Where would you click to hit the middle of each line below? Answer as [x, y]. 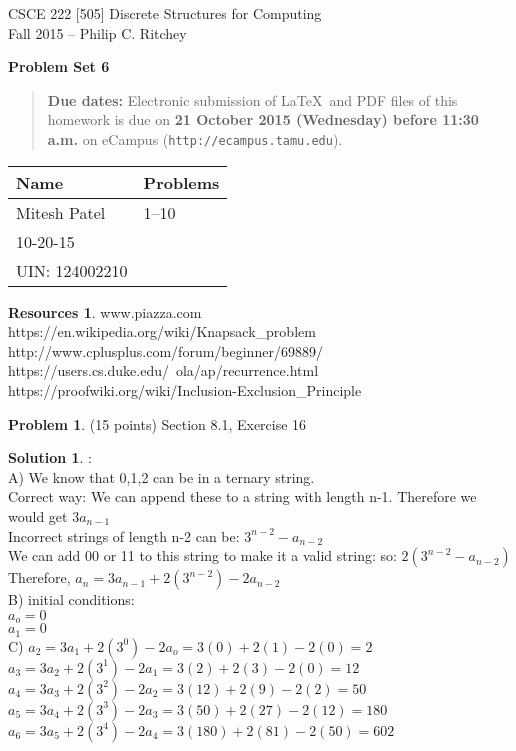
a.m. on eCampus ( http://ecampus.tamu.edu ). [195, 138]
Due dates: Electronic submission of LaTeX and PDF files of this [252, 99]
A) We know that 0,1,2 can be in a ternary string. [161, 476]
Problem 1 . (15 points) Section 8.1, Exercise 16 [157, 423]
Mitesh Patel [61, 212]
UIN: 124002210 [72, 270]
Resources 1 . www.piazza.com [105, 311]
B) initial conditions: [71, 599]
